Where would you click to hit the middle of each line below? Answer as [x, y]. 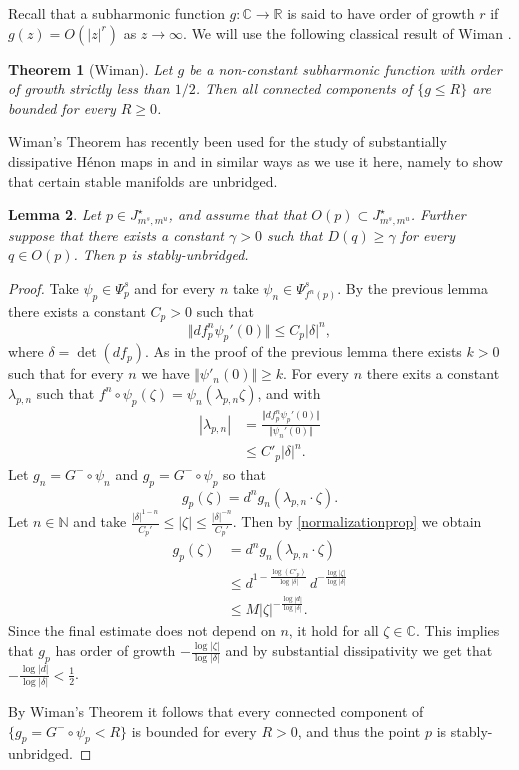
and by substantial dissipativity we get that [359, 650]
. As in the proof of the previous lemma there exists [303, 351]
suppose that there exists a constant [116, 234]
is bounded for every [194, 730]
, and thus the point [359, 730]
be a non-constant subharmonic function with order [345, 68]
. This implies [457, 630]
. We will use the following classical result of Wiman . [347, 32]
